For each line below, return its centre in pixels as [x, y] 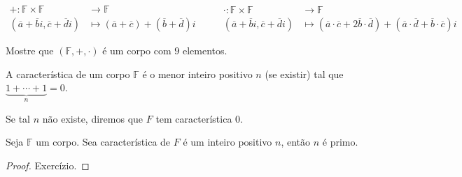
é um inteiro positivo [227, 142]
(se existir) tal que [304, 74]
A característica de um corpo [68, 74]
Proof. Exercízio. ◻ [48, 165]
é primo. [340, 142]
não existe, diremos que [93, 118]
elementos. [205, 51]
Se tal [18, 118]
